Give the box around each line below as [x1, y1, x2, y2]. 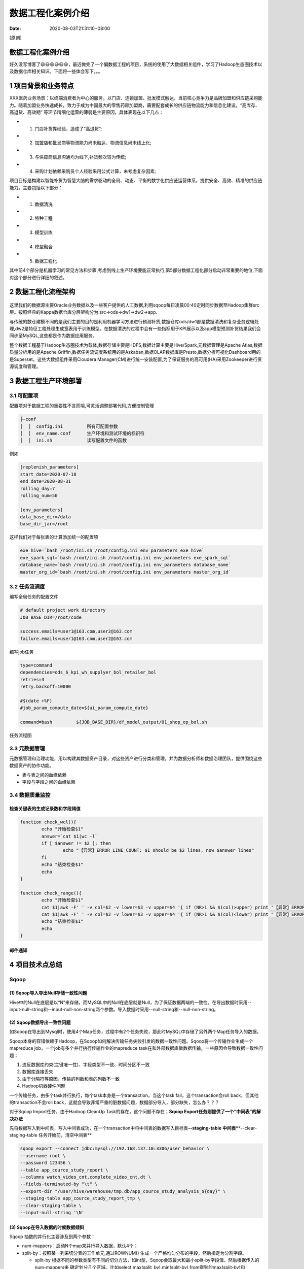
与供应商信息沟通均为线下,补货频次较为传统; [34, 154, 127, 160]
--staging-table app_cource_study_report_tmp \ [20, 1195, 140, 1201]
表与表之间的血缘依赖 [22, 772, 67, 778]
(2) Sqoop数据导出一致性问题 [9, 1019, 71, 1025]
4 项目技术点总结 [9, 960, 63, 969]
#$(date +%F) [20, 698, 53, 704]
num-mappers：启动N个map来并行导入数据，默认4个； [22, 1243, 138, 1249]
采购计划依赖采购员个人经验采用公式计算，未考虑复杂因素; [34, 168, 157, 175]
